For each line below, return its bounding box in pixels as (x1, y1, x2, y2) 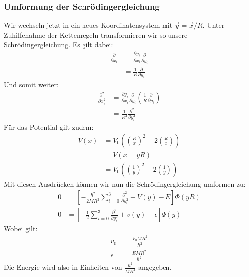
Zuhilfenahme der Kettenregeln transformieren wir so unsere (4, 29, 188, 40)
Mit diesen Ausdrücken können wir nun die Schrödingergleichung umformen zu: (4, 178, 246, 189)
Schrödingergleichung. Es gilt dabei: (4, 39, 113, 50)
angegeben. (138, 262, 172, 272)
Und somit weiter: (4, 79, 59, 90)
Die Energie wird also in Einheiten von (4, 262, 122, 272)
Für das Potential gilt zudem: (4, 121, 94, 132)
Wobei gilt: (4, 223, 38, 234)
